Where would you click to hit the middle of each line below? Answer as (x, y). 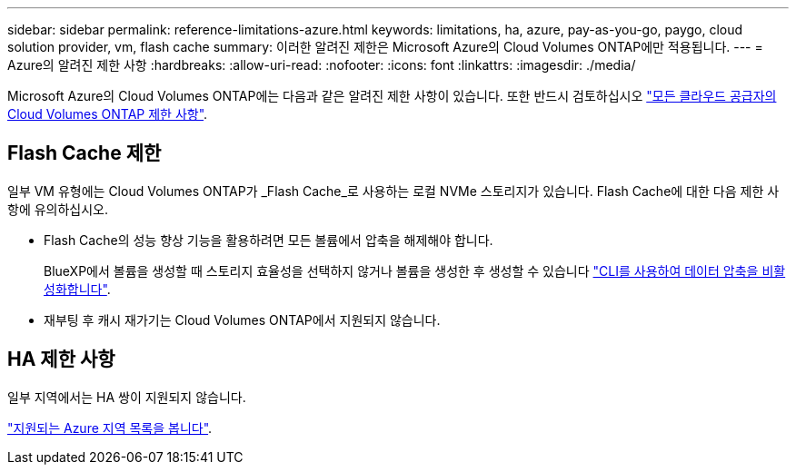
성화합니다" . (77, 289)
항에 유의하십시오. (58, 209)
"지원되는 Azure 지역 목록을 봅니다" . (110, 428)
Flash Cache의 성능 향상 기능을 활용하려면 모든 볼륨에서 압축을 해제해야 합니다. (269, 240)
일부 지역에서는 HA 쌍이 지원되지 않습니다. (127, 397)
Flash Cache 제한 (85, 153)
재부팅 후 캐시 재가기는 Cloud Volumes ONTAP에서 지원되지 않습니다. (242, 320)
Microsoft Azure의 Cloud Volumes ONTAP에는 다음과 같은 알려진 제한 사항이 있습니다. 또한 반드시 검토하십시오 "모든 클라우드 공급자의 (392, 96)
